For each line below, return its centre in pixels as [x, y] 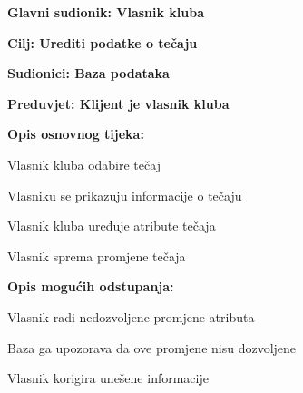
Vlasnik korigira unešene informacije [108, 378]
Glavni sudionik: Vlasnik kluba [106, 12]
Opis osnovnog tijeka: [76, 134]
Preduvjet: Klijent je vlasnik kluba [118, 103]
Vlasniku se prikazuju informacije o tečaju [125, 195]
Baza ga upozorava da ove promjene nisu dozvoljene [152, 347]
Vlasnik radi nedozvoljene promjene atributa [131, 316]
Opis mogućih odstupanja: [91, 286]
